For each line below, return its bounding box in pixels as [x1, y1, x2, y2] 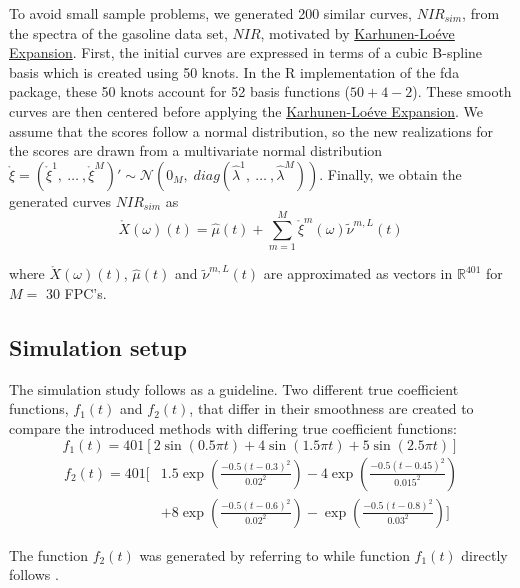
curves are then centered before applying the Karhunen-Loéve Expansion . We [9, 100, 484, 121]
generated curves [9, 190, 112, 211]
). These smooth [412, 81, 512, 102]
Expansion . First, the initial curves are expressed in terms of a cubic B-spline [9, 42, 483, 63]
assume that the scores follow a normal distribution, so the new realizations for [9, 120, 494, 141]
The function [9, 544, 88, 565]
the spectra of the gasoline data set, [9, 22, 228, 43]
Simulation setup [9, 332, 187, 363]
